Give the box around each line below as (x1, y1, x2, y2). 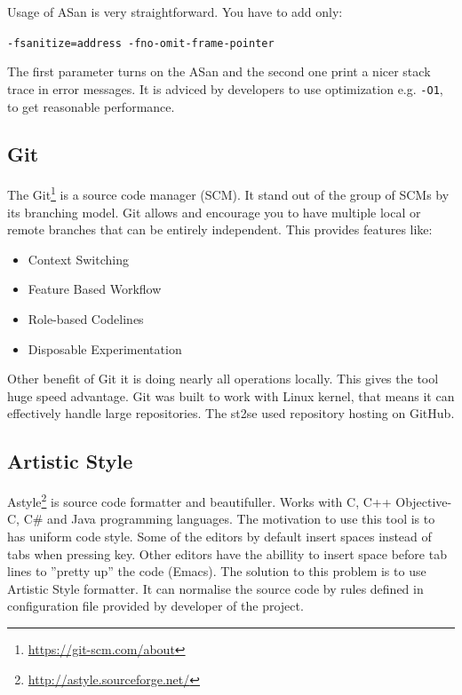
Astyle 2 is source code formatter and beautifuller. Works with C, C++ (7, 490, 392, 510)
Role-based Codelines (28, 309, 144, 328)
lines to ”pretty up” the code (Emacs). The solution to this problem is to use (7, 562, 426, 580)
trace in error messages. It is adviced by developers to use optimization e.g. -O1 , (7, 79, 443, 98)
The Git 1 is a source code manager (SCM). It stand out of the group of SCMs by (7, 183, 450, 203)
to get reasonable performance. (7, 97, 175, 115)
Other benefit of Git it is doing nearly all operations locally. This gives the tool (7, 369, 439, 388)
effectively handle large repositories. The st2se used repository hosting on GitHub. (7, 404, 455, 423)
